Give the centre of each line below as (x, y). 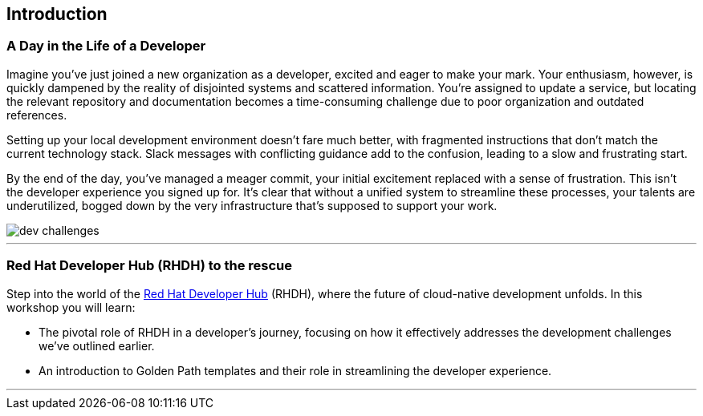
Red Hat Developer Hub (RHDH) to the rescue (150, 266)
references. (37, 115)
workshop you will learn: (71, 307)
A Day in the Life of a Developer (106, 46)
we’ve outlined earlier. (97, 345)
